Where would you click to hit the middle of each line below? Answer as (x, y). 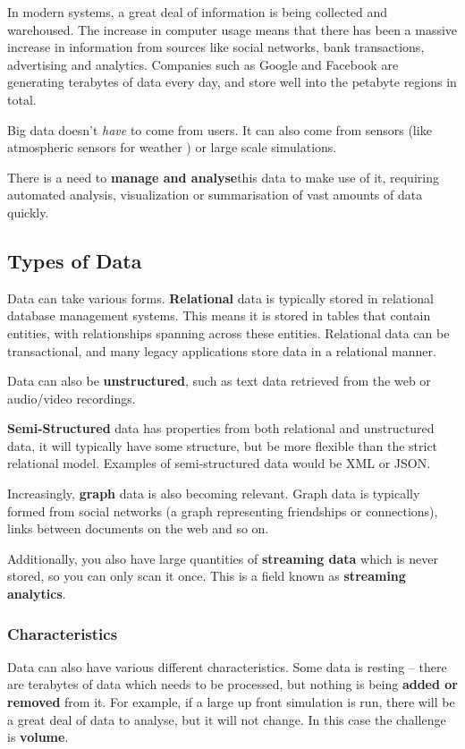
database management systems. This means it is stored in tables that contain (219, 315)
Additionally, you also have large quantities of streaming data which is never (223, 558)
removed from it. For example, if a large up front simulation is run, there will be (231, 702)
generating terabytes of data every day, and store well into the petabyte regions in (232, 82)
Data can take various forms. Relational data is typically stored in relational (220, 298)
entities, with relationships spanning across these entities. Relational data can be (228, 332)
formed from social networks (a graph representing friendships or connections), (223, 511)
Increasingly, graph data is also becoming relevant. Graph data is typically (214, 494)
